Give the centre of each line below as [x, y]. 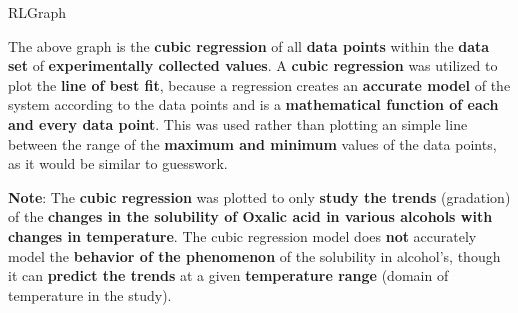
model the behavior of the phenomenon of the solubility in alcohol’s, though [254, 255]
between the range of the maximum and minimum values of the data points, [252, 143]
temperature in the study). [90, 294]
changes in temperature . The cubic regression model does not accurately [242, 235]
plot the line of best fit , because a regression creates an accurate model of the [259, 84]
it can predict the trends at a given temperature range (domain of [228, 275]
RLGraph [37, 12]
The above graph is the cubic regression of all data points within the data [249, 45]
